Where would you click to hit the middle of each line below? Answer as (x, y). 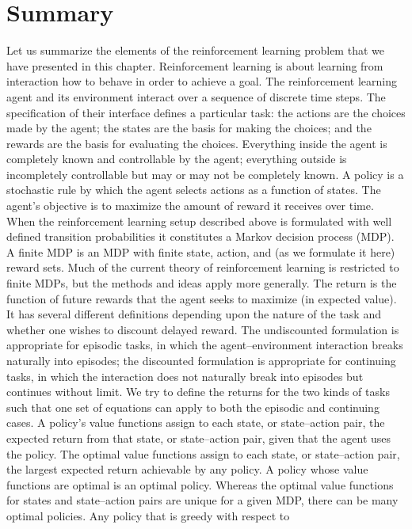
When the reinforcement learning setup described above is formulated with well (199, 221)
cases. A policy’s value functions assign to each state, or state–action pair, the (196, 422)
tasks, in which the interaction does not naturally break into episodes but (185, 376)
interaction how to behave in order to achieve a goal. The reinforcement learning (202, 81)
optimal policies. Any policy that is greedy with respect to (148, 515)
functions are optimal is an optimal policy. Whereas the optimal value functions (200, 484)
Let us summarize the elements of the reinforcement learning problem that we (195, 50)
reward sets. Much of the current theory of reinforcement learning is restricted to (203, 267)
